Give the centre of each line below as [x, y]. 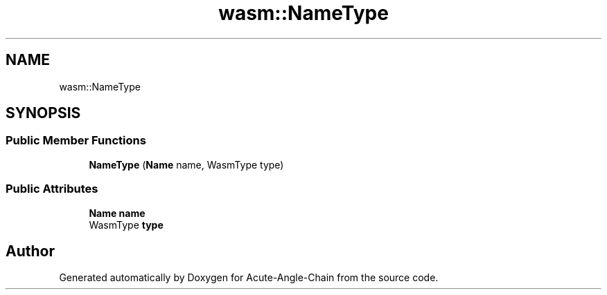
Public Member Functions [76, 141]
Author [30, 251]
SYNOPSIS [43, 113]
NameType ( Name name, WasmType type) [186, 164]
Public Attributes [52, 189]
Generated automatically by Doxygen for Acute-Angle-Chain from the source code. [249, 278]
